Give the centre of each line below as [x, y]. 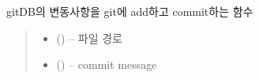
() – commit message [107, 64]
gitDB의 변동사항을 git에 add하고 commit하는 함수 [130, 11]
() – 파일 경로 [89, 38]
